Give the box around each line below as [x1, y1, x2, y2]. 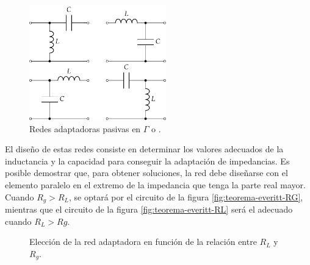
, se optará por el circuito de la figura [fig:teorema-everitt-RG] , [68, 190, 303, 203]
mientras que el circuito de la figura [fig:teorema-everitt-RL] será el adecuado [5, 202, 293, 215]
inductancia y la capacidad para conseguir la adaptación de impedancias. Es [5, 154, 290, 167]
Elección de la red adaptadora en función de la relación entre [29, 235, 257, 248]
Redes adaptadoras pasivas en [29, 122, 141, 135]
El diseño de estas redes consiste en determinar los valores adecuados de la [5, 143, 284, 155]
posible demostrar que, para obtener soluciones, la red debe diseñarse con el [5, 166, 288, 179]
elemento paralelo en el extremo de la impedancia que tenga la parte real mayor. [5, 178, 306, 191]
